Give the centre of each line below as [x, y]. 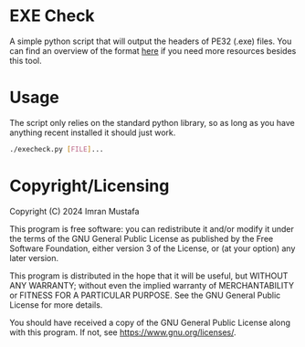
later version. [34, 258]
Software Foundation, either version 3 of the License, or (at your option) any [152, 248]
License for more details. [56, 305]
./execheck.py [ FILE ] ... [57, 149]
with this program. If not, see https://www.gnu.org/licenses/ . [123, 332]
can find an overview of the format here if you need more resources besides [153, 50]
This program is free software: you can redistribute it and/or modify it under [152, 228]
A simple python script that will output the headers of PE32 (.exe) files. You [151, 41]
